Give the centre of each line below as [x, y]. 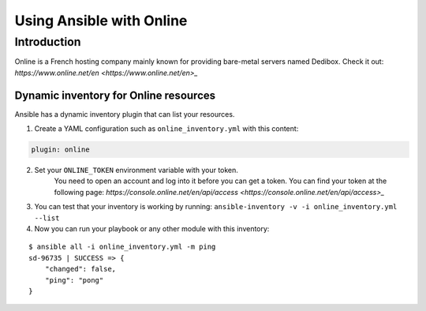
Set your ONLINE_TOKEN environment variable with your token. [136, 170]
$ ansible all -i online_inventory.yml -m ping [122, 247]
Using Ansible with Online [101, 21]
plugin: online [60, 150]
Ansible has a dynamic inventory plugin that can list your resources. [125, 114]
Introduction [48, 42]
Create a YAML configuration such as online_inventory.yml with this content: [166, 129]
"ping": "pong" [74, 280]
